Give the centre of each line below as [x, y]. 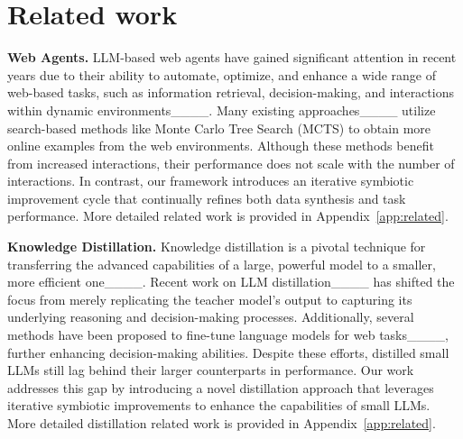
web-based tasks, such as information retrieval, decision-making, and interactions [231, 92]
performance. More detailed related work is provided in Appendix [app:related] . [228, 216]
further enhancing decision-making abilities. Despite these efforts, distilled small [228, 352]
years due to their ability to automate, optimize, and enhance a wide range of [222, 74]
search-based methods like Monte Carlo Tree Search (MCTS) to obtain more [219, 128]
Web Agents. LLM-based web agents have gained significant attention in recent [232, 57]
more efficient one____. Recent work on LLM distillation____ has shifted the [231, 282]
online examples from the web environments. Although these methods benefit [221, 146]
